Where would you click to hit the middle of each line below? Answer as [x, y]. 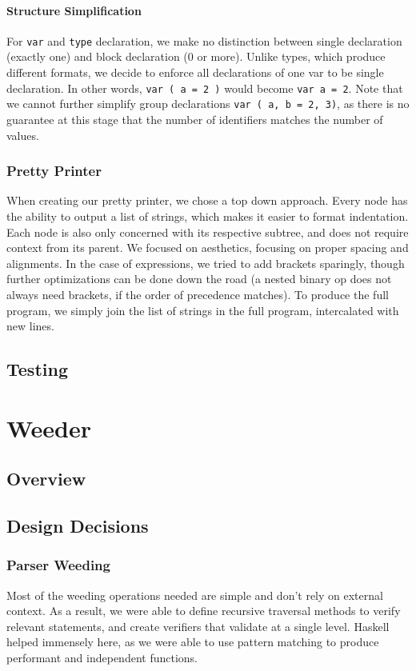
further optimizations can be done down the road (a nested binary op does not [199, 279]
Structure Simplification [74, 10]
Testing [37, 369]
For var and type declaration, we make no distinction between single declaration [204, 40]
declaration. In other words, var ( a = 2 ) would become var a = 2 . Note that [205, 88]
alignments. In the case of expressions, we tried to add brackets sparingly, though [206, 263]
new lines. [30, 326]
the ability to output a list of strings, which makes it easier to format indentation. [208, 216]
